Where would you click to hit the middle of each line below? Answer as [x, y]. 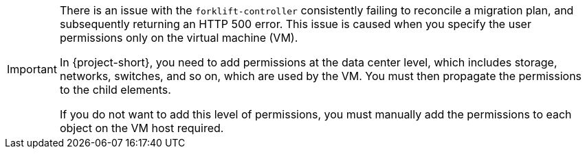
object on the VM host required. [142, 128]
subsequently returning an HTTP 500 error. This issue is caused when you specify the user [295, 24]
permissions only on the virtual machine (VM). [179, 38]
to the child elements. [115, 90]
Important [32, 69]
